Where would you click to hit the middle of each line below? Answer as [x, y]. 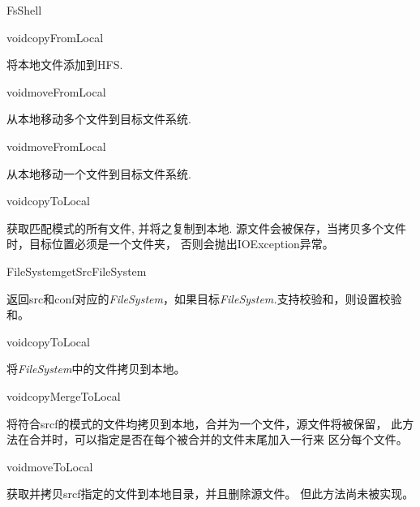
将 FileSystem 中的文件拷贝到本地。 [96, 369]
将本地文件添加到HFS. [65, 64]
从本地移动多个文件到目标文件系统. [99, 119]
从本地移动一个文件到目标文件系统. [99, 173]
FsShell [24, 10]
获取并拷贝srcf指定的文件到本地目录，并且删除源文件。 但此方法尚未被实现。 [210, 494]
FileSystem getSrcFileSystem [77, 271]
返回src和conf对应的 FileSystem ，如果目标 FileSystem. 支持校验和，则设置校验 [204, 298]
